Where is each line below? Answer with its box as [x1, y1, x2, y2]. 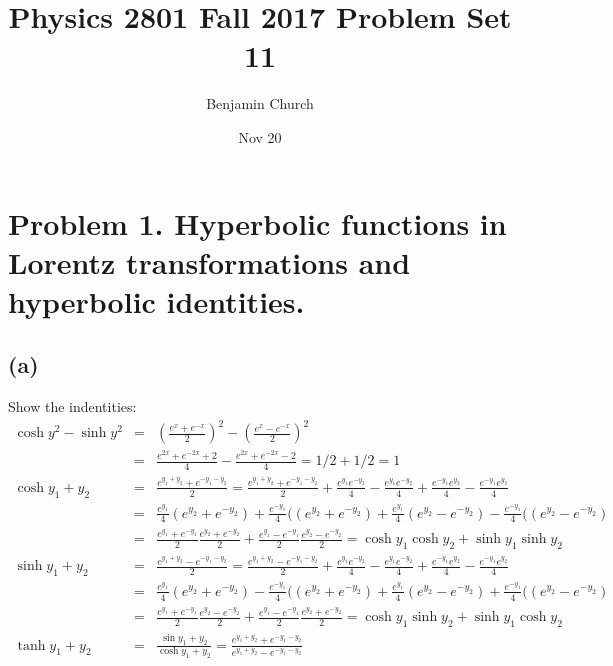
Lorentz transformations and [8, 241, 411, 282]
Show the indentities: [8, 396, 137, 417]
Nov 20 [238, 126, 282, 147]
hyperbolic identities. [8, 280, 305, 321]
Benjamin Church [206, 93, 314, 114]
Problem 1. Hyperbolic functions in [8, 202, 507, 243]
